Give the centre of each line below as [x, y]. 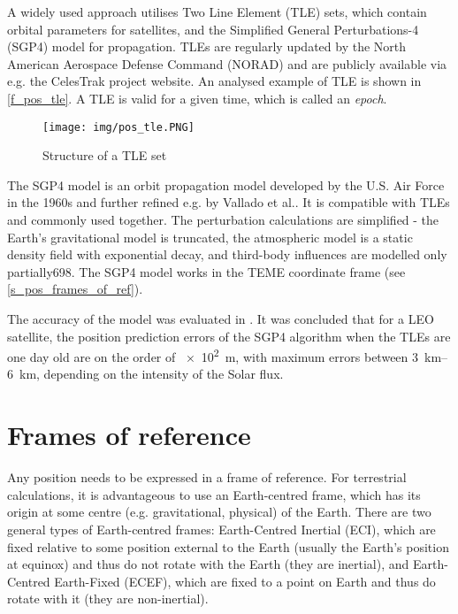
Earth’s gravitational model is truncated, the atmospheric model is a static [210, 237]
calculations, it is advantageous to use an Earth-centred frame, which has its [214, 494]
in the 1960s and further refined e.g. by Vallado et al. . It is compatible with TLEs [229, 202]
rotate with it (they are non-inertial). [108, 599]
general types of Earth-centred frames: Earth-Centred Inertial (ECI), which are [221, 529]
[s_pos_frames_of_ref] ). [75, 289]
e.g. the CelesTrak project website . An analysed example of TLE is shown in [214, 81]
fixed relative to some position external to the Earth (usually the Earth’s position [228, 546]
